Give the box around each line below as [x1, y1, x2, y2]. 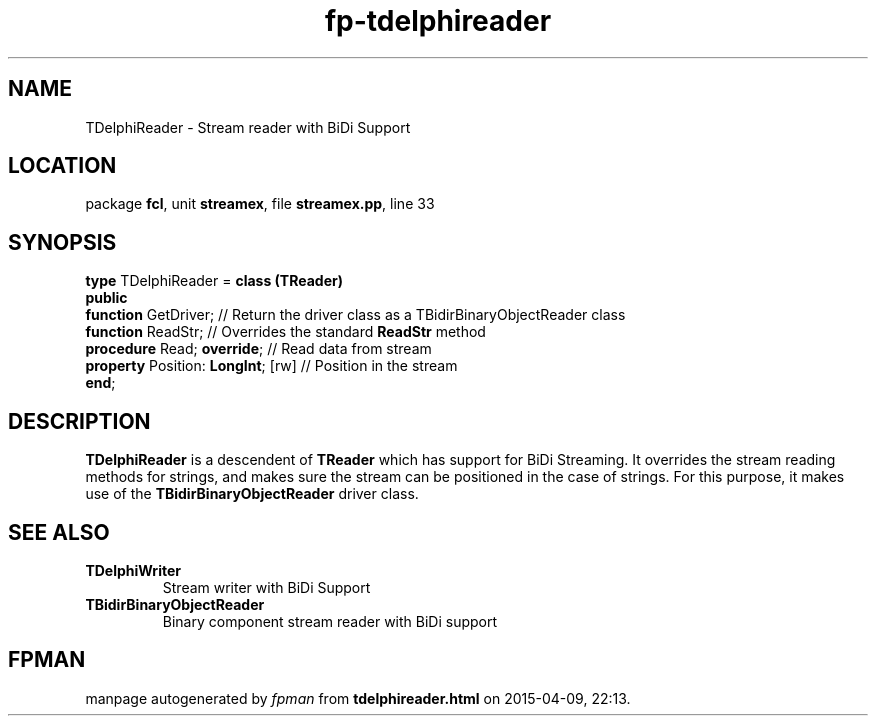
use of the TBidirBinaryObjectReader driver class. [85, 485, 419, 503]
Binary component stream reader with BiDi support [162, 612, 498, 630]
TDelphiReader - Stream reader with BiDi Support [85, 118, 411, 136]
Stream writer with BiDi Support [162, 578, 371, 596]
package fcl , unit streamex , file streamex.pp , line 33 [85, 195, 435, 213]
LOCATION [8, 153, 117, 179]
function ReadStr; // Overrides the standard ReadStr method [85, 323, 486, 341]
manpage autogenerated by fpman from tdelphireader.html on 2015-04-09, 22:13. [85, 689, 631, 707]
